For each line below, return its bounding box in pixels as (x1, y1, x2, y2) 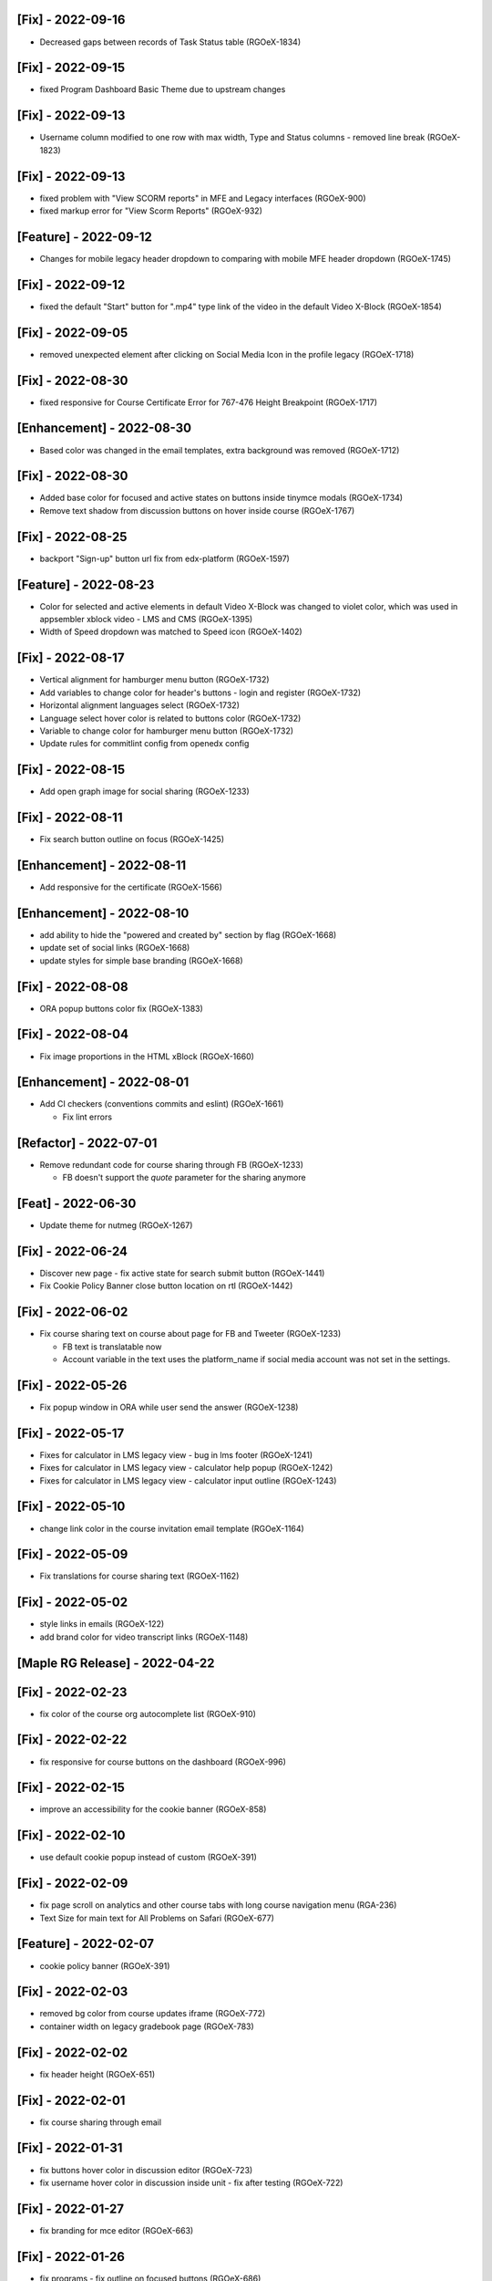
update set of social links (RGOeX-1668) (39, 943, 190, 953)
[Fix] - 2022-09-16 (16, 12, 126, 27)
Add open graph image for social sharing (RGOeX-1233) (39, 786, 250, 797)
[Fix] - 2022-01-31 (16, 2140, 123, 2156)
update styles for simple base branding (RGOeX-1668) (39, 954, 243, 966)
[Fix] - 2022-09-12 (16, 276, 126, 292)
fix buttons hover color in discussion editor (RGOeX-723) (39, 2164, 253, 2175)
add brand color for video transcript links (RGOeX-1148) (39, 1631, 249, 1642)
